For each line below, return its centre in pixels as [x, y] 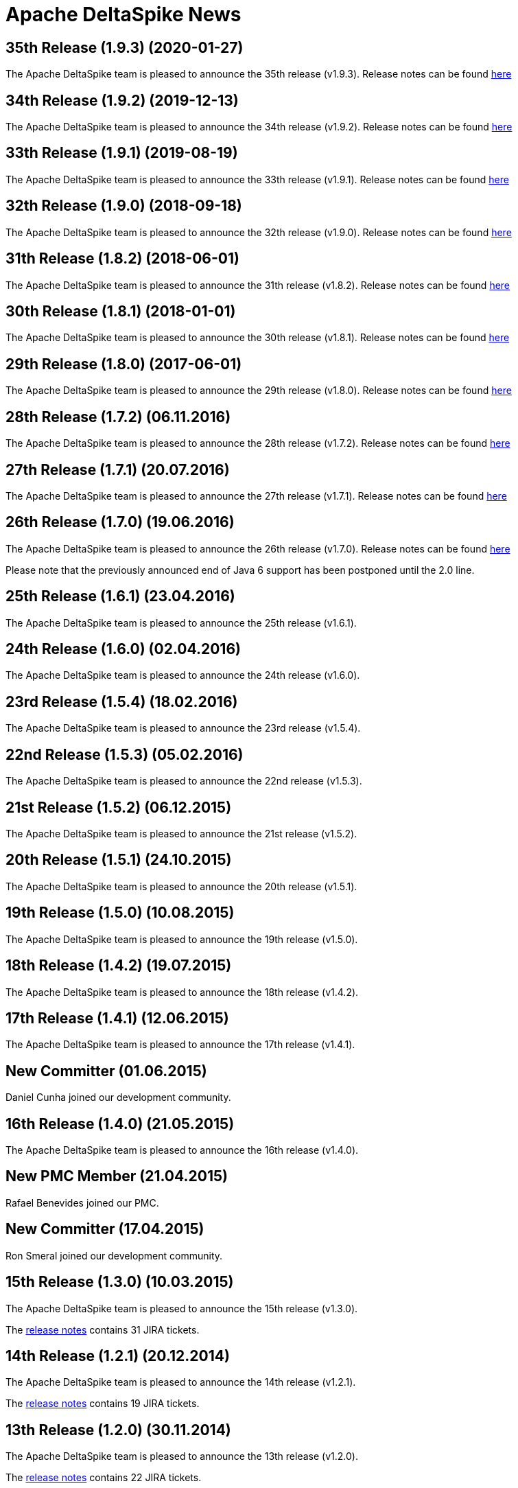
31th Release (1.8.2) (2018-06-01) [122, 259]
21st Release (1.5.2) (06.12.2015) [119, 807]
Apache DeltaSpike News [123, 14]
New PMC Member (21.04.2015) [117, 1176]
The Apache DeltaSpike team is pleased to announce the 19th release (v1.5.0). [182, 939]
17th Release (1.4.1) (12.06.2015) [117, 1018]
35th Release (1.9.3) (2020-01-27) [125, 47]
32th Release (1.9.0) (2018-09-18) [124, 206]
